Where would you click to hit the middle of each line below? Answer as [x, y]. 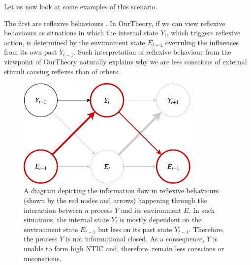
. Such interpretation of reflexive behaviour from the [152, 52]
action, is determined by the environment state [75, 42]
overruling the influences [202, 42]
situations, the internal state [66, 220]
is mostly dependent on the [161, 220]
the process [41, 239]
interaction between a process [68, 210]
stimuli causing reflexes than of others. [62, 71]
